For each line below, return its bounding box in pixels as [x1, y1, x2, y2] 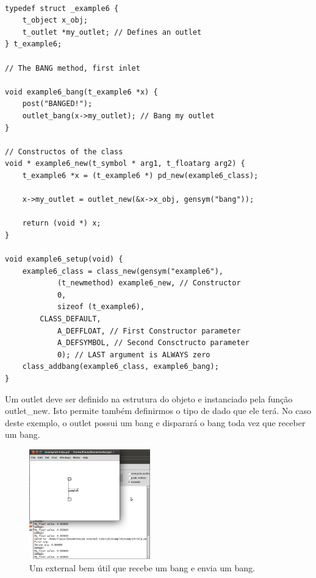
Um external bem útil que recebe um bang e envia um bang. [29, 561, 255, 574]
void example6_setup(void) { [5, 255, 123, 264]
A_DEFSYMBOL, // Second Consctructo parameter [57, 338, 250, 348]
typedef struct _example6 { [5, 4, 119, 13]
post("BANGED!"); [22, 99, 93, 109]
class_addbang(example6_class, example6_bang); [22, 362, 219, 371]
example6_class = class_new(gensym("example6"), [22, 266, 223, 276]
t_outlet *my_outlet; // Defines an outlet [22, 27, 202, 37]
